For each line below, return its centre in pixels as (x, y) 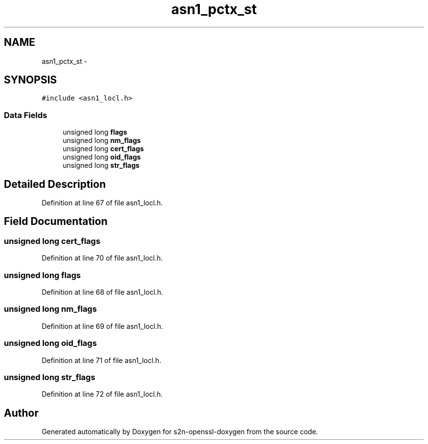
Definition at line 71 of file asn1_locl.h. (102, 360)
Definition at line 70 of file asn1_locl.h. (102, 258)
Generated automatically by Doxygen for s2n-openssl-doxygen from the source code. (180, 432)
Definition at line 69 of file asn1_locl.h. (102, 326)
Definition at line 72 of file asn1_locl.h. (102, 394)
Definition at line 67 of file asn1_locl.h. (102, 203)
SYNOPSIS (31, 80)
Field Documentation (56, 222)
